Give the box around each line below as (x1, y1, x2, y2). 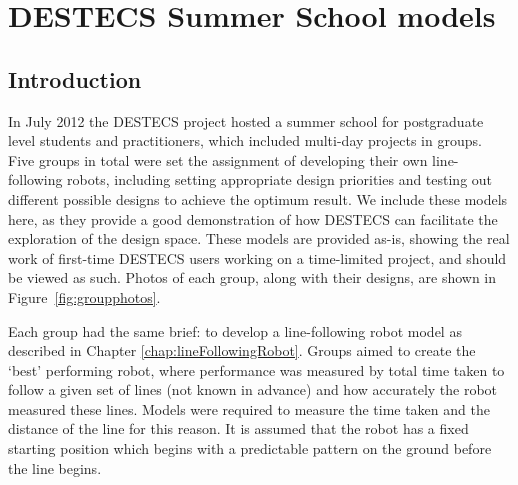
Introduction (8, 63, 142, 94)
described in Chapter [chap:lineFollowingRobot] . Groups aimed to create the (8, 340, 476, 361)
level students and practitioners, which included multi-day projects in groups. (8, 130, 482, 151)
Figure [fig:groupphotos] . (8, 286, 161, 307)
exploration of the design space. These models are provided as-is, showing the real (8, 228, 510, 249)
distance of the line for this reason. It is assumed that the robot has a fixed (8, 418, 469, 439)
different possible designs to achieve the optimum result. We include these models (8, 188, 508, 209)
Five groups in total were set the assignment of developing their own (8, 149, 428, 170)
